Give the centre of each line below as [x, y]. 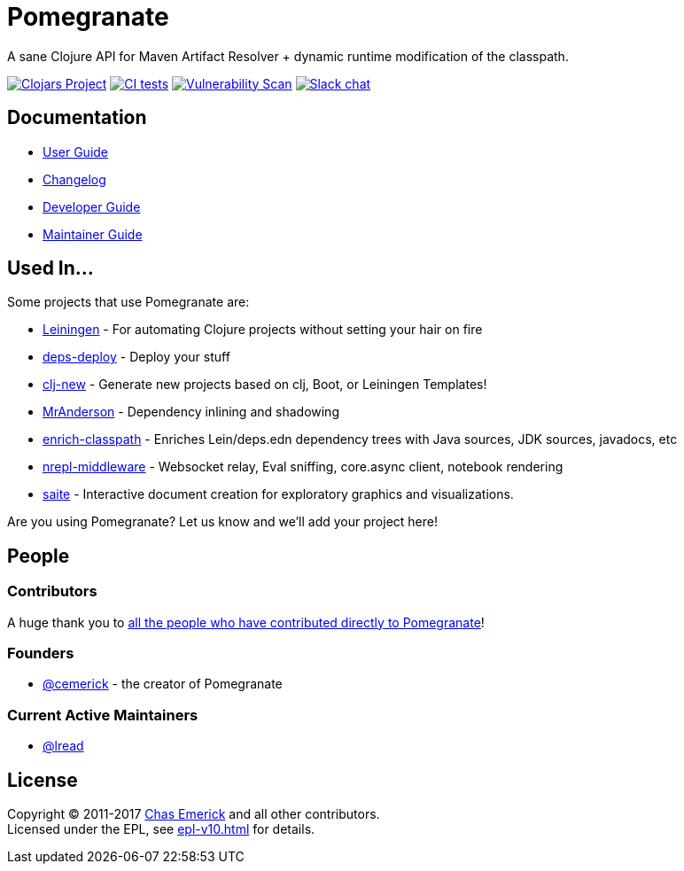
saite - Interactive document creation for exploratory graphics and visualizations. [278, 494]
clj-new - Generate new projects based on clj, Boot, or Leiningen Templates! [265, 385]
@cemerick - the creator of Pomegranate [163, 684]
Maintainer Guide [93, 234]
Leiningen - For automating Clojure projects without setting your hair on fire [263, 330]
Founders [41, 653]
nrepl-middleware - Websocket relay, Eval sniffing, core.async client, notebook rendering [303, 467]
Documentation [77, 118]
